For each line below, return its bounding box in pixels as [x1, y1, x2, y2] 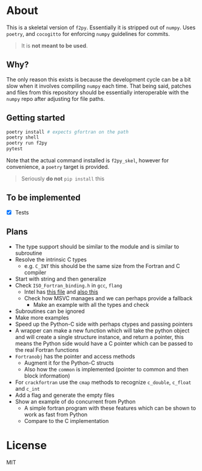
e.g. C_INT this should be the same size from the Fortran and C [24, 262, 180, 269]
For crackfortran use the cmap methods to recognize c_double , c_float [15, 378, 192, 386]
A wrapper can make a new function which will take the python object [15, 326, 190, 334]
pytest [6, 146, 23, 152]
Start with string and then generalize [15, 275, 107, 283]
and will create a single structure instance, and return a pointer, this [15, 333, 184, 340]
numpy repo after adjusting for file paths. [6, 95, 105, 102]
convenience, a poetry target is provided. [6, 163, 110, 171]
